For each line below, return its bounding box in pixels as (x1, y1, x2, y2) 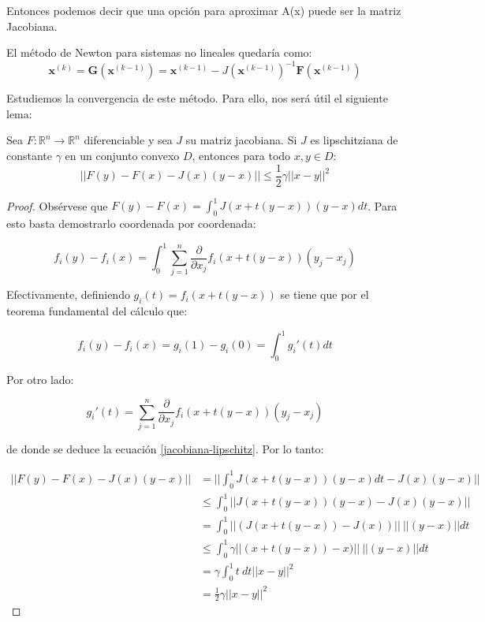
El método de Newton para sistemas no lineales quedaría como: (6, 44, 312, 61)
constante (6, 147, 53, 164)
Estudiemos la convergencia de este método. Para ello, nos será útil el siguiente (6, 90, 388, 106)
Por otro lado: (6, 371, 74, 388)
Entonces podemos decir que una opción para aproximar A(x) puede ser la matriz (6, 2, 401, 18)
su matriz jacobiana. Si (185, 132, 297, 148)
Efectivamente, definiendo (6, 286, 130, 303)
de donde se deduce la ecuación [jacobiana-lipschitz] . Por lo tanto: (6, 440, 324, 456)
